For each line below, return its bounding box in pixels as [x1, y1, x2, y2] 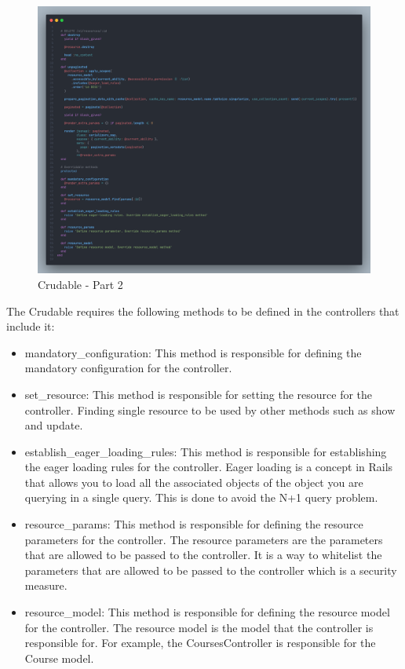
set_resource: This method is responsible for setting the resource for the [24, 386, 373, 402]
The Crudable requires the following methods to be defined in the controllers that [6, 302, 400, 319]
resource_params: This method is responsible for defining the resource [24, 516, 363, 532]
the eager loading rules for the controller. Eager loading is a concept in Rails [24, 459, 393, 475]
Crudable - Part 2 [38, 276, 123, 292]
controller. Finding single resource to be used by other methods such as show [24, 401, 396, 418]
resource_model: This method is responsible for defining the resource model [24, 604, 390, 620]
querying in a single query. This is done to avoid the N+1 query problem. [24, 489, 378, 506]
